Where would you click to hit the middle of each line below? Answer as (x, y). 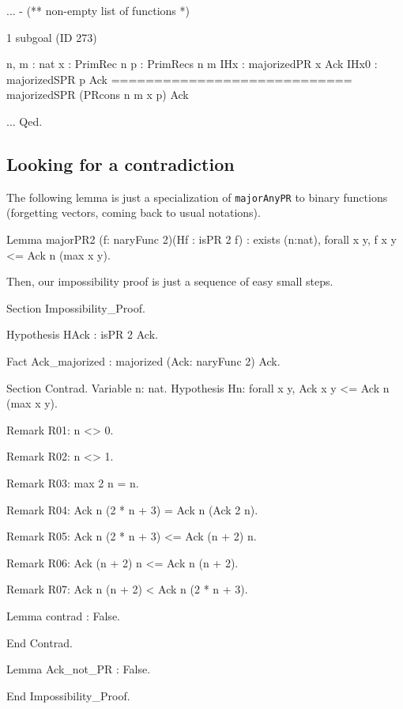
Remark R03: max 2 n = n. (73, 482)
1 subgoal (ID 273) (52, 37)
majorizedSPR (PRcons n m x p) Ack (98, 95)
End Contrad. (40, 642)
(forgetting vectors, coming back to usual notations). (134, 212)
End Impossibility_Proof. (68, 695)
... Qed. (24, 121)
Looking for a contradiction (121, 163)
